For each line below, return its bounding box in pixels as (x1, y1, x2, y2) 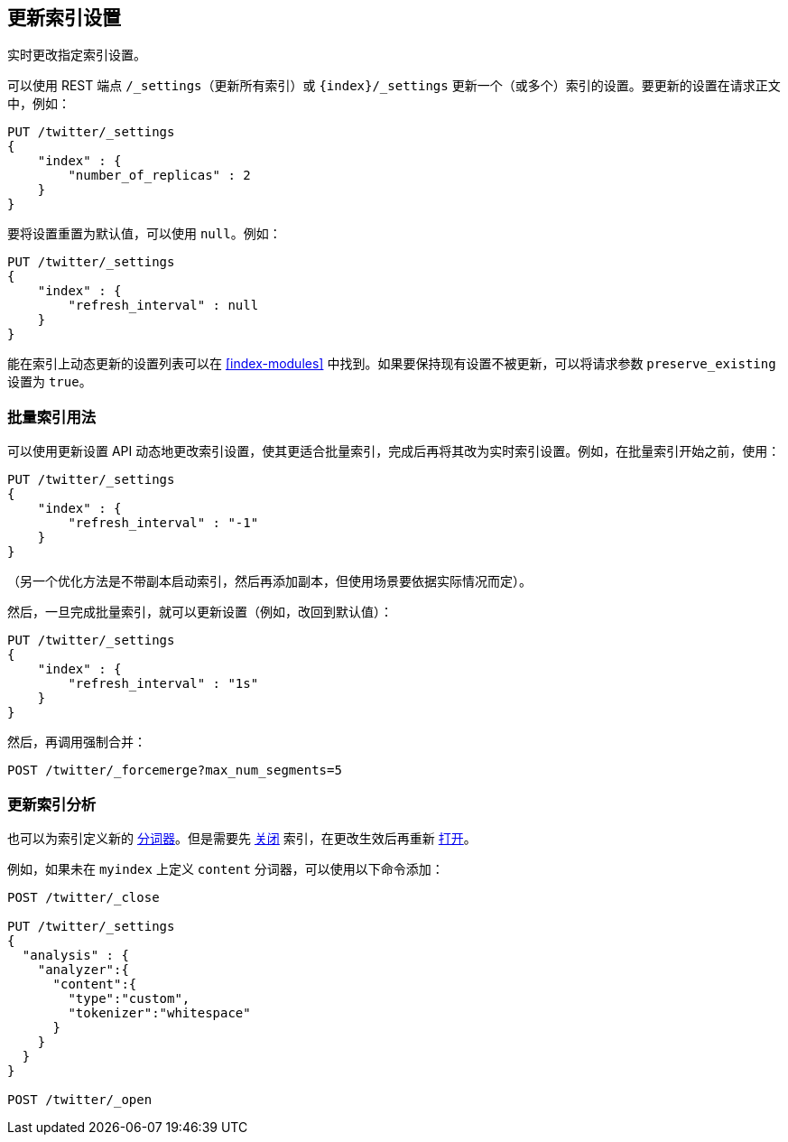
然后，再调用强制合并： (7, 734, 146, 750)
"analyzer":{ (37, 961, 129, 977)
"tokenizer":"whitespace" (68, 1005, 251, 1020)
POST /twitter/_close (7, 889, 160, 905)
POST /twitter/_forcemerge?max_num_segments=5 (7, 763, 342, 778)
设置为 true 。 (7, 374, 92, 390)
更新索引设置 (7, 6, 121, 29)
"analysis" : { (22, 947, 129, 962)
